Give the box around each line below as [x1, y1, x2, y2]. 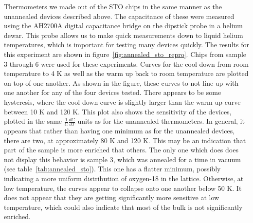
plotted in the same [4, 116, 62, 126]
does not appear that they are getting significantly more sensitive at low [4, 192, 219, 203]
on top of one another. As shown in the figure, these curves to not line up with [4, 77, 239, 88]
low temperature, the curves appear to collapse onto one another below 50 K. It [4, 183, 242, 193]
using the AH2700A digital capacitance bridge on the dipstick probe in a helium [4, 20, 243, 31]
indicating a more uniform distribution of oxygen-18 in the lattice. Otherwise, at [4, 173, 244, 183]
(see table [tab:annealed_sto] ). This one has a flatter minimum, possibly [4, 164, 221, 174]
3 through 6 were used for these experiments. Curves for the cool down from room [4, 58, 249, 69]
